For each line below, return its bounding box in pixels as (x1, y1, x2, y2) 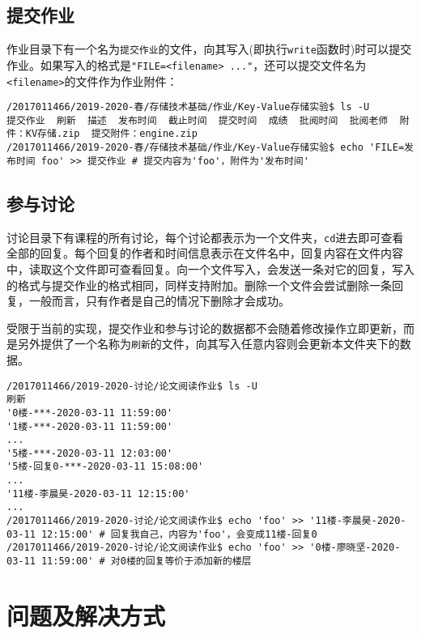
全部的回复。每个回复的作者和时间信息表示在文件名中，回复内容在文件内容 (6, 245, 403, 262)
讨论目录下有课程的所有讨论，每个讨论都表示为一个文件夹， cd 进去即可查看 (6, 228, 404, 245)
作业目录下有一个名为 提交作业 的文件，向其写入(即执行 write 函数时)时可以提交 (6, 40, 412, 57)
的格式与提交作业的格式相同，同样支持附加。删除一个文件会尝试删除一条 (6, 276, 392, 293)
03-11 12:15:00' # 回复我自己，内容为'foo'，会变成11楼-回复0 (6, 528, 317, 540)
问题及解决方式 (6, 598, 166, 632)
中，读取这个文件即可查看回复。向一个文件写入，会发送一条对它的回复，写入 (6, 260, 415, 277)
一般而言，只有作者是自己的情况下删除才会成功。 (28, 292, 290, 309)
